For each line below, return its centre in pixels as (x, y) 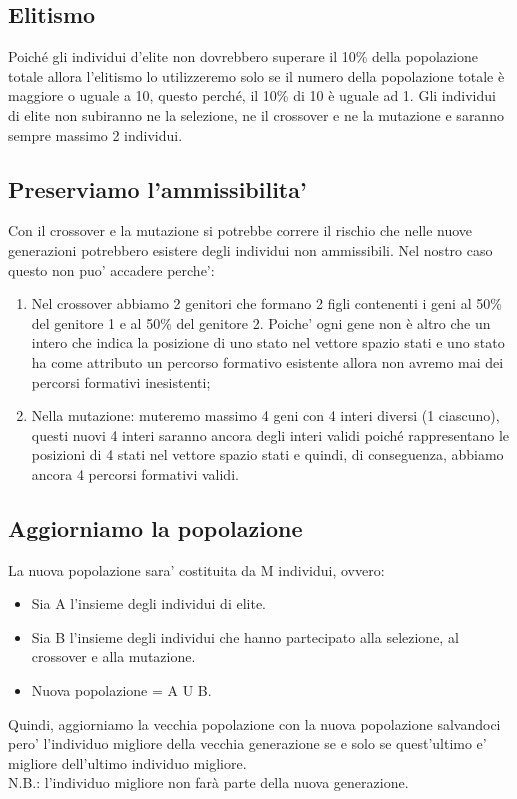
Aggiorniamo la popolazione (155, 527)
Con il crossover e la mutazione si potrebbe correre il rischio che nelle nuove (240, 230)
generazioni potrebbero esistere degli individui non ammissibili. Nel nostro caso (250, 249)
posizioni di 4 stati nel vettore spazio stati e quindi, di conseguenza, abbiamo (267, 454)
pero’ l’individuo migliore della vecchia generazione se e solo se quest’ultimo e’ (247, 743)
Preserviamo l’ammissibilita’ (157, 188)
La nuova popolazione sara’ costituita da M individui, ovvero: (196, 569)
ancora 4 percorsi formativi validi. (135, 473)
